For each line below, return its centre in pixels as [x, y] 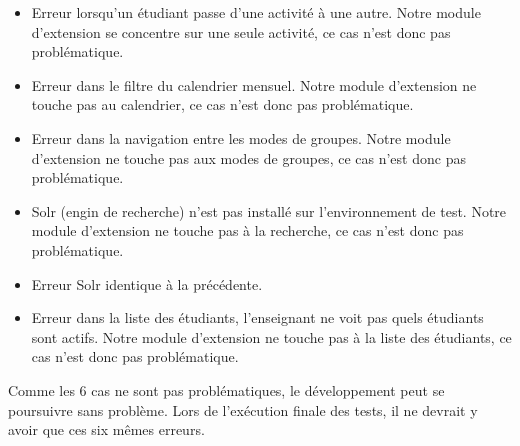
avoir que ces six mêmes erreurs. [106, 429]
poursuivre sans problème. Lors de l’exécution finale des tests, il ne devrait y [243, 409]
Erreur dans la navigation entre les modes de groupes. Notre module [241, 137]
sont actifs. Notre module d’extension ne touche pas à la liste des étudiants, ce [271, 336]
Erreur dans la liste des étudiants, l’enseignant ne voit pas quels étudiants [257, 317]
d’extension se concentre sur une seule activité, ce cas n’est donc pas [241, 31]
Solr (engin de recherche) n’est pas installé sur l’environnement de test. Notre [269, 210]
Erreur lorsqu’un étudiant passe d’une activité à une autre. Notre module [256, 12]
